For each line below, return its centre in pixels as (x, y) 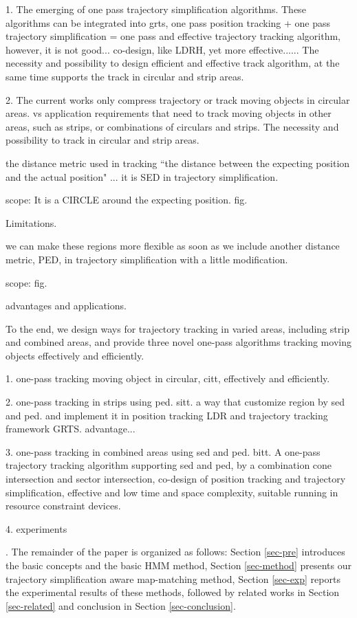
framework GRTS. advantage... (71, 429)
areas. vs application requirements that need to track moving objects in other (169, 113)
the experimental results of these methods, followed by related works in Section (173, 592)
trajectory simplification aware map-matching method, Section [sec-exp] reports (173, 578)
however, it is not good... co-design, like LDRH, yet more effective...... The (162, 49)
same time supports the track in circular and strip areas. (125, 76)
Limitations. (31, 222)
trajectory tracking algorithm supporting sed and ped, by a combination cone (169, 465)
